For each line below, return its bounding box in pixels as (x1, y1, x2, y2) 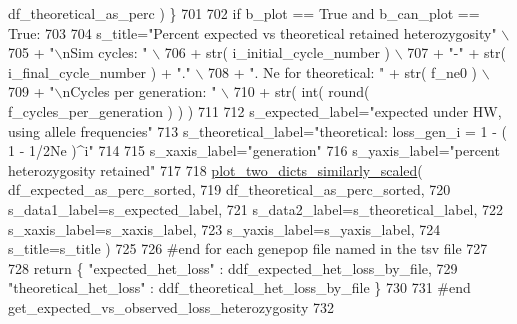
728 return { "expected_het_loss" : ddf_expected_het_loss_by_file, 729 (8, 257, 458, 278)
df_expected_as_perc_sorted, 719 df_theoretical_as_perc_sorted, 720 (8, 179, 451, 200)
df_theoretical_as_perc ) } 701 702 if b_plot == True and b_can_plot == (8, 3, 480, 23)
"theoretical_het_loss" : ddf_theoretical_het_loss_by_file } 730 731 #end (8, 277, 471, 298)
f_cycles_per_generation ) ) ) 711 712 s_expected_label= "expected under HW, (8, 100, 502, 121)
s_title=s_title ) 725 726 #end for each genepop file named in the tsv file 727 (8, 238, 488, 259)
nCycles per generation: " (62, 81, 217, 102)
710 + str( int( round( (233, 81, 370, 102)
